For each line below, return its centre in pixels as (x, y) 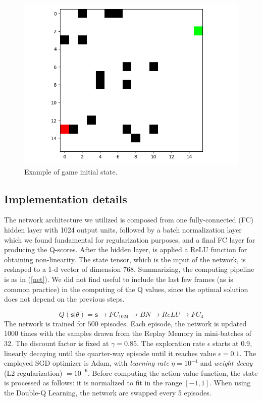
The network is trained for (45, 323)
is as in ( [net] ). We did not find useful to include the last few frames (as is (119, 279)
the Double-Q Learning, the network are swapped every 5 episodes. (108, 392)
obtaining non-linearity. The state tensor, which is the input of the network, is (125, 259)
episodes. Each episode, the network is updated (174, 323)
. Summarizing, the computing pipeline (194, 269)
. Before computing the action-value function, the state (173, 373)
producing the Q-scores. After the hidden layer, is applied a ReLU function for (126, 249)
